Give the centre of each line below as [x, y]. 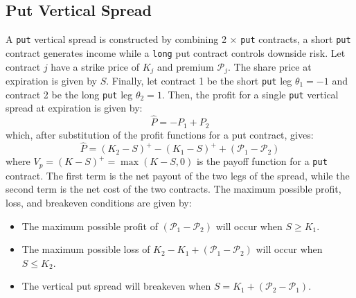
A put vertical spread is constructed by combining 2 [116, 39]
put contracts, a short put [296, 39]
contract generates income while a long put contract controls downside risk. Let [176, 52]
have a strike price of [95, 66]
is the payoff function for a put [262, 161]
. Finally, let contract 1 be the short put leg [199, 80]
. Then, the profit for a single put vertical [250, 94]
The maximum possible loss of [86, 249]
